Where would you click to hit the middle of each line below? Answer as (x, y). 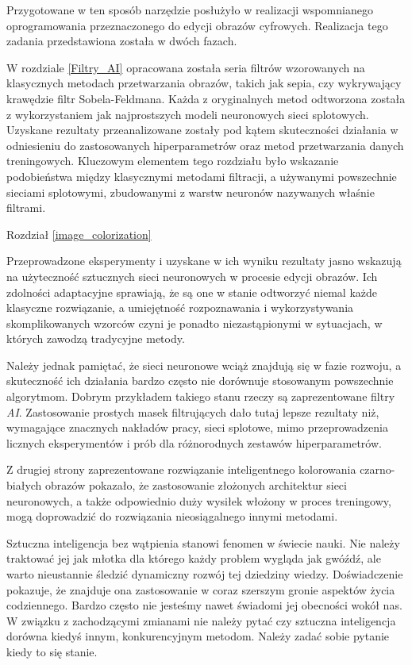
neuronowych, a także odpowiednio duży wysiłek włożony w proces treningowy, (199, 500)
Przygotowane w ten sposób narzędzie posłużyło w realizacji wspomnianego (190, 10)
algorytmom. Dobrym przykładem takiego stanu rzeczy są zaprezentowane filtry (201, 396)
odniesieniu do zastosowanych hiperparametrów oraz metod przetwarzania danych (205, 145)
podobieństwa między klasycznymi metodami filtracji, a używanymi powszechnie (202, 176)
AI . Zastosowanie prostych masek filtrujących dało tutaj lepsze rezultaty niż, (193, 411)
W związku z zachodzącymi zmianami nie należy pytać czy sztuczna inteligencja (201, 620)
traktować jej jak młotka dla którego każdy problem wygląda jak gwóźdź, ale (194, 558)
